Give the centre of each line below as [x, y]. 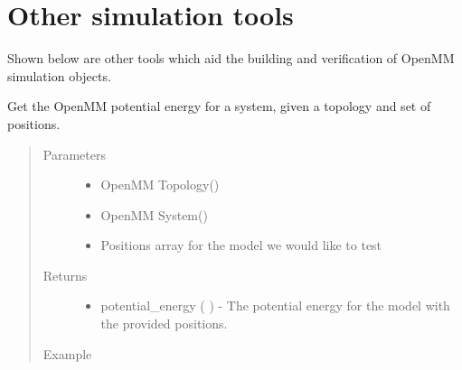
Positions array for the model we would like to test [241, 245]
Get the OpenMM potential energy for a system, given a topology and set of [219, 106]
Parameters [74, 154]
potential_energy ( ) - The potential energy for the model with [275, 305]
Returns [65, 275]
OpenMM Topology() [160, 185]
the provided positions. [164, 324]
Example [67, 353]
